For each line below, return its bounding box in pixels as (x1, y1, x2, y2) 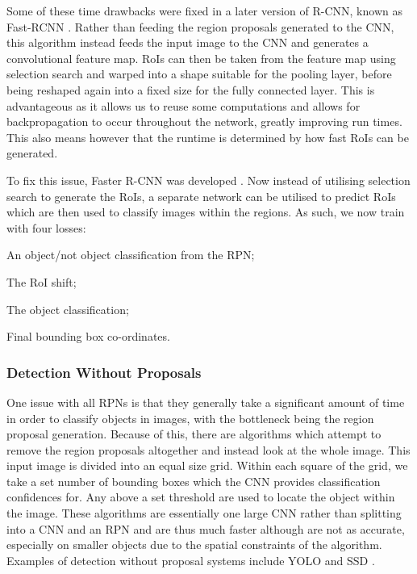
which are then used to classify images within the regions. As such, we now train (6, 203, 405, 220)
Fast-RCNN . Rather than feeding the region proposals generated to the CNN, (6, 18, 394, 35)
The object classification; (6, 300, 129, 317)
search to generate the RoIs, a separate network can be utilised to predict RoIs (6, 187, 396, 204)
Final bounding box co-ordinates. (6, 328, 170, 345)
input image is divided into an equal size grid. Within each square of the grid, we (6, 457, 408, 474)
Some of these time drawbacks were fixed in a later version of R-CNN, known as (6, 2, 402, 19)
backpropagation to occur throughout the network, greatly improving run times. (6, 113, 402, 130)
